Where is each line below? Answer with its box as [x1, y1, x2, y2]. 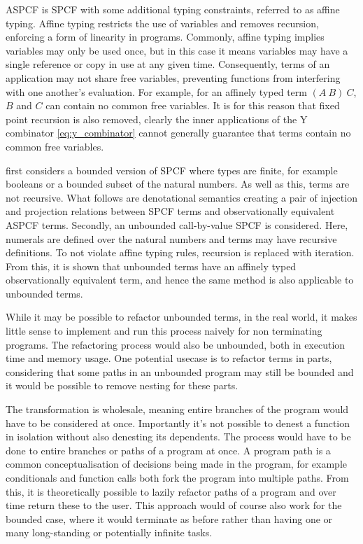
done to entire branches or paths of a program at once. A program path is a [6, 442, 331, 457]
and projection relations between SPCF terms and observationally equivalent [6, 204, 335, 218]
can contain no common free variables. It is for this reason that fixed [45, 98, 340, 113]
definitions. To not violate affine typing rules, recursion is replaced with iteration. [6, 245, 355, 260]
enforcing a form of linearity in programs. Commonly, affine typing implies [6, 29, 325, 44]
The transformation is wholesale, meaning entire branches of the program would [6, 402, 349, 417]
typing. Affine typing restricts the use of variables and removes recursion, [6, 15, 319, 30]
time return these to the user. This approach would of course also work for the [6, 498, 342, 512]
